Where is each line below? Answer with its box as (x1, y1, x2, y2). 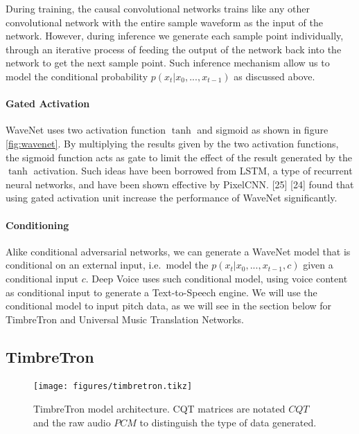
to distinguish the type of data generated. (139, 415, 317, 429)
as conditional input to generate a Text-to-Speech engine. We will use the (6, 284, 317, 299)
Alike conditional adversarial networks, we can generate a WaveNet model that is (6, 244, 351, 258)
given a (303, 257, 333, 272)
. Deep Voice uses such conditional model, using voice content (85, 271, 348, 285)
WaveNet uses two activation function (6, 123, 166, 137)
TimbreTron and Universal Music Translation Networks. (6, 311, 244, 326)
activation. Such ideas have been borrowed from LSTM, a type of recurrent (33, 163, 353, 178)
